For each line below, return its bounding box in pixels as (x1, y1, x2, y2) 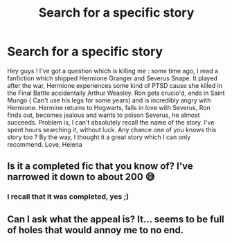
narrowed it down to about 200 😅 (7, 171, 155, 183)
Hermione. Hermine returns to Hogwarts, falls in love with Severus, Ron (7, 103, 211, 111)
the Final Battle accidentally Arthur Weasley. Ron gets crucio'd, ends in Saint (7, 89, 225, 97)
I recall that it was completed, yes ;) (7, 192, 130, 201)
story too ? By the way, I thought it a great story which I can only (7, 133, 191, 141)
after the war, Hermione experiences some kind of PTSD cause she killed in (7, 81, 223, 89)
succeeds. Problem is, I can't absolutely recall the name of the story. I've (7, 118, 215, 126)
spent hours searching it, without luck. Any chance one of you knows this (7, 125, 217, 134)
